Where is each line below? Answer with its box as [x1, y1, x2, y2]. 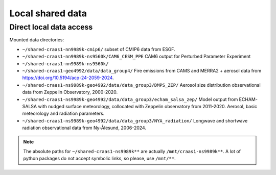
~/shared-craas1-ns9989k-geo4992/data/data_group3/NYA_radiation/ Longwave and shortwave [22, 117, 248, 123]
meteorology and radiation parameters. [22, 110, 105, 117]
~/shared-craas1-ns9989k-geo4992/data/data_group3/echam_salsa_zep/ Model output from [22, 96, 238, 102]
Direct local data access [9, 22, 93, 32]
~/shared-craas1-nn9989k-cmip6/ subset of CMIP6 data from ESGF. [22, 46, 176, 52]
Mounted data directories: [9, 37, 64, 43]
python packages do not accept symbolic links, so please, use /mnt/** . [23, 156, 176, 162]
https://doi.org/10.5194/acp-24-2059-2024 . [22, 74, 114, 81]
